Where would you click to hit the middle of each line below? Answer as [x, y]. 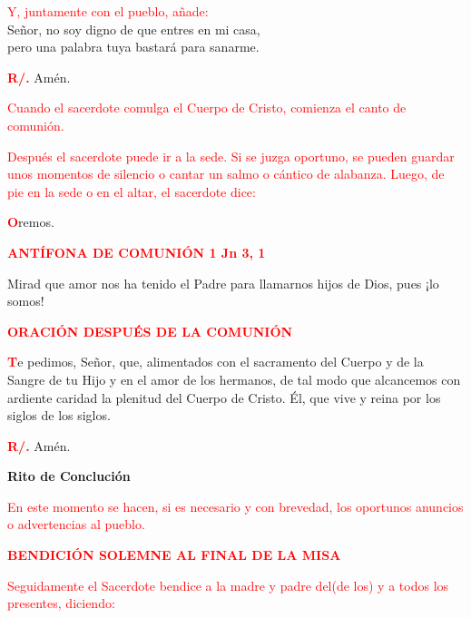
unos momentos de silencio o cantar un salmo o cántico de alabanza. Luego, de [226, 174]
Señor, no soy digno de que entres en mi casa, [134, 29]
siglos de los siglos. [59, 415]
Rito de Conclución [69, 476]
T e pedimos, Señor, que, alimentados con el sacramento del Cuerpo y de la [216, 362]
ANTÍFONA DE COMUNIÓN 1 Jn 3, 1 [137, 252]
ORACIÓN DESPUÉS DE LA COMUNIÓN [150, 331]
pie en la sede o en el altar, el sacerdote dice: [132, 191]
